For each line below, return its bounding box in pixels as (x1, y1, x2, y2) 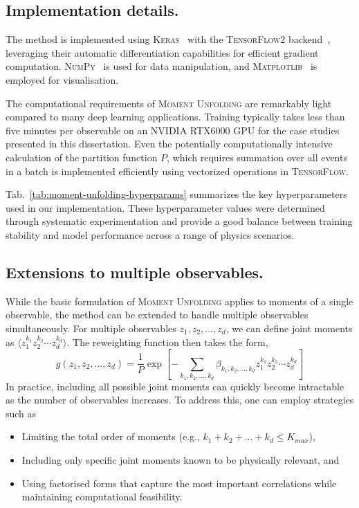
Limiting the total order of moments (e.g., (21, 429, 200, 444)
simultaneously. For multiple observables (6, 320, 176, 335)
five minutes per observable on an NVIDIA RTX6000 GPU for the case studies (6, 123, 340, 137)
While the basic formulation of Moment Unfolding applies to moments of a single (6, 293, 353, 308)
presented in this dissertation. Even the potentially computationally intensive (6, 136, 333, 151)
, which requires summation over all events (167, 149, 347, 164)
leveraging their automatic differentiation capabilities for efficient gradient (6, 45, 319, 60)
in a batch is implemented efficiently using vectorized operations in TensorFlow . (6, 163, 349, 178)
